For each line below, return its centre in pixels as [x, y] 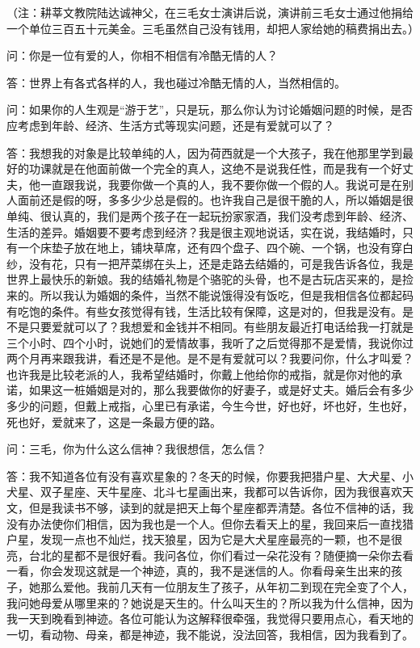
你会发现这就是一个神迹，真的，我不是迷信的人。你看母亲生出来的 [215, 571]
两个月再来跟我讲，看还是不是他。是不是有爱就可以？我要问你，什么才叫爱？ [210, 358]
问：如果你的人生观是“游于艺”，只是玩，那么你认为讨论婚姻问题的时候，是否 [210, 109]
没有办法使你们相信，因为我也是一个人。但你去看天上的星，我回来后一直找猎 [210, 523]
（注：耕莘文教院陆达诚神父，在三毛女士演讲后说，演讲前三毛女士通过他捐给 [210, 12]
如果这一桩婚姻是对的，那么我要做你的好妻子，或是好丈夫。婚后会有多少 [221, 390]
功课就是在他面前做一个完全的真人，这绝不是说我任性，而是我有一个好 [215, 168]
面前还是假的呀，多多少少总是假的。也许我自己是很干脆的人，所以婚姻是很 [215, 200]
